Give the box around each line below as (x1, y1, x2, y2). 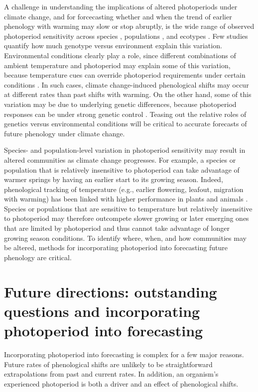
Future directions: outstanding (4, 281, 217, 301)
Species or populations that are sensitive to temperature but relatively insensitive (4, 203, 253, 213)
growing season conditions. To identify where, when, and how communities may (4, 232, 247, 243)
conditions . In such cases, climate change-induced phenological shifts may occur (4, 79, 249, 90)
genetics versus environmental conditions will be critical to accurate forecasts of (4, 118, 247, 129)
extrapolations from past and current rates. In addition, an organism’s (4, 369, 219, 379)
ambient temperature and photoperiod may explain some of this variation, (4, 60, 231, 70)
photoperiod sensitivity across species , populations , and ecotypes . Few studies (4, 30, 248, 41)
